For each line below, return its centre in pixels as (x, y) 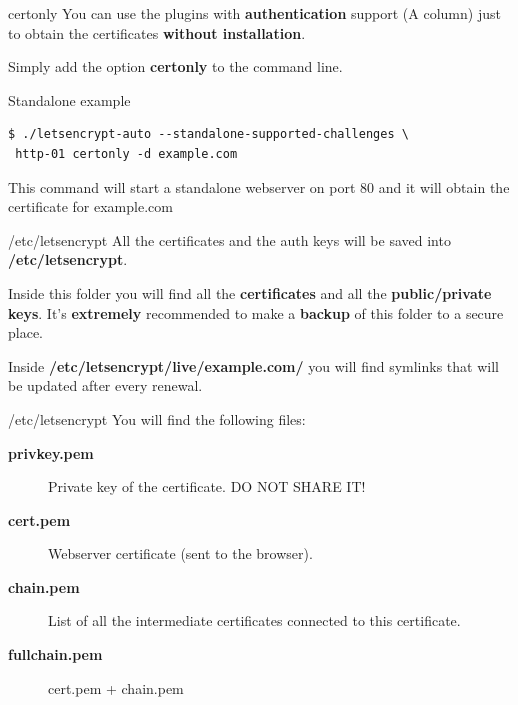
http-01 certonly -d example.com (126, 153)
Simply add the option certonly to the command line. (175, 66)
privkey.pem (51, 452)
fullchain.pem (55, 654)
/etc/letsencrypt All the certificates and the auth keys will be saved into (229, 239)
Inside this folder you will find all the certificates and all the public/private (250, 292)
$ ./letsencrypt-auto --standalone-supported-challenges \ (208, 134)
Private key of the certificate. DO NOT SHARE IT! (207, 486)
